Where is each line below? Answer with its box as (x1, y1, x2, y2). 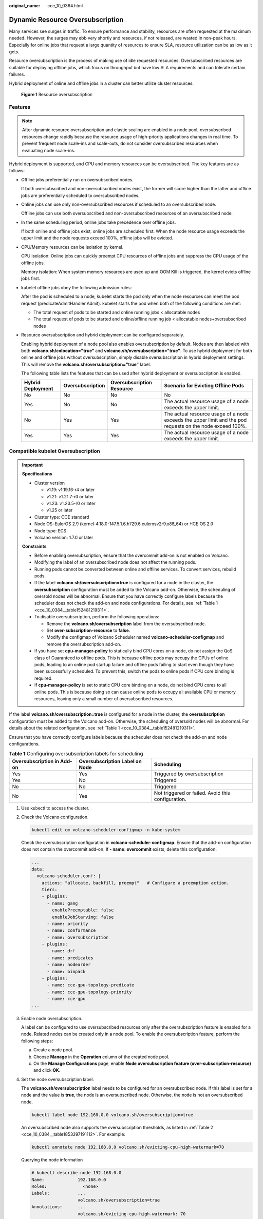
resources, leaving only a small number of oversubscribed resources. (34, 695, 174, 702)
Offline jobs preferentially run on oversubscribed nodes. (21, 177, 134, 182)
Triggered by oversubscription (154, 770, 224, 777)
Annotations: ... (31, 1204, 86, 1210)
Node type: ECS (34, 528, 67, 533)
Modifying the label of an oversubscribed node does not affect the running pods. (34, 559, 197, 565)
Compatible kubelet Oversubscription (9, 448, 100, 454)
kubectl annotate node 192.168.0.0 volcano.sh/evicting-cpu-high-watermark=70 (31, 1144, 224, 1150)
